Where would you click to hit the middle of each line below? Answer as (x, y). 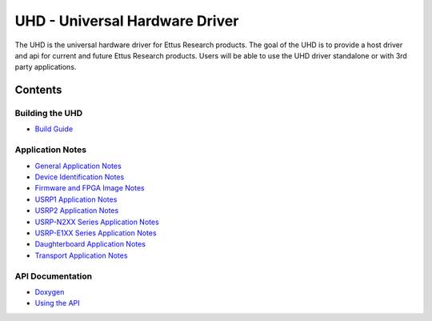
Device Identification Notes (80, 177)
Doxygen (50, 291)
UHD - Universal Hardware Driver (127, 21)
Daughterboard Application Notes (90, 244)
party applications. (46, 67)
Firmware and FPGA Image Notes (90, 188)
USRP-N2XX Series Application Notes (97, 222)
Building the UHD (49, 114)
